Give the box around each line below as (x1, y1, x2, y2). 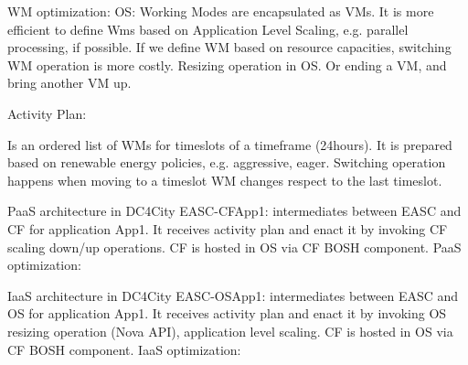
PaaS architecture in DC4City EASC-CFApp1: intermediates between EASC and (7, 201, 462, 220)
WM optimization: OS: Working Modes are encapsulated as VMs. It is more (7, 2, 434, 20)
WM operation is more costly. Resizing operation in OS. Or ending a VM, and (7, 55, 447, 74)
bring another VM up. (7, 73, 132, 92)
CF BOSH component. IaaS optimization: (7, 339, 241, 359)
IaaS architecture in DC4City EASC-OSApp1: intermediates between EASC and (7, 285, 459, 305)
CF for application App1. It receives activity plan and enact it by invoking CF (7, 219, 448, 238)
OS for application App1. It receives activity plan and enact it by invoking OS (7, 304, 447, 323)
